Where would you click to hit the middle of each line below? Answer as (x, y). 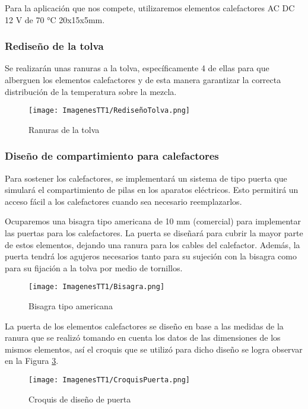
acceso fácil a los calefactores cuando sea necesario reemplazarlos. (123, 201)
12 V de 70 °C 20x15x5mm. (55, 19)
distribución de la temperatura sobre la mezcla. (91, 91)
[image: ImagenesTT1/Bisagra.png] (97, 287)
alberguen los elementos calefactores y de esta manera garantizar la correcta (143, 80)
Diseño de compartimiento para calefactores (112, 156)
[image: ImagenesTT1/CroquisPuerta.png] (109, 380)
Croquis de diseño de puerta (80, 399)
